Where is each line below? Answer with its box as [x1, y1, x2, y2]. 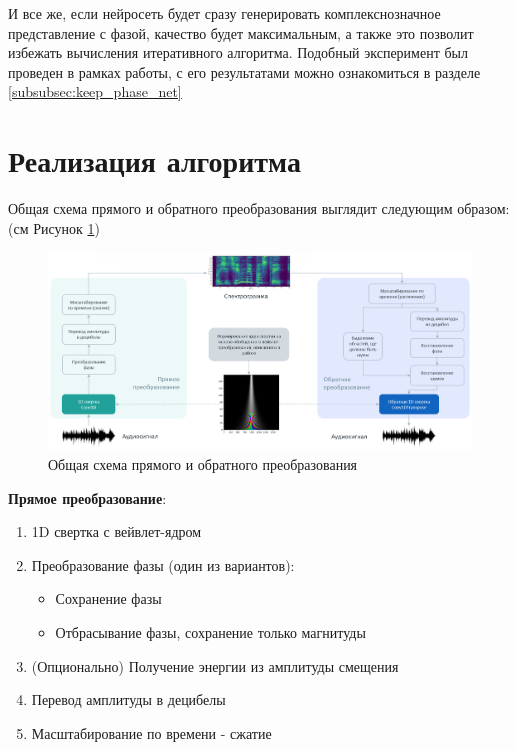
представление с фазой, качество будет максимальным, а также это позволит [8, 22, 474, 43]
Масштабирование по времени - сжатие [31, 722, 272, 743]
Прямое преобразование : [8, 487, 167, 508]
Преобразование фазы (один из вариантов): [31, 554, 295, 575]
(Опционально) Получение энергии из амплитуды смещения [31, 655, 399, 676]
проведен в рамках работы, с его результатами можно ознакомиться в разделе [8, 61, 481, 82]
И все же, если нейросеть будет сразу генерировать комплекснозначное [8, 3, 441, 23]
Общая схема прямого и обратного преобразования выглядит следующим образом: [8, 198, 510, 219]
